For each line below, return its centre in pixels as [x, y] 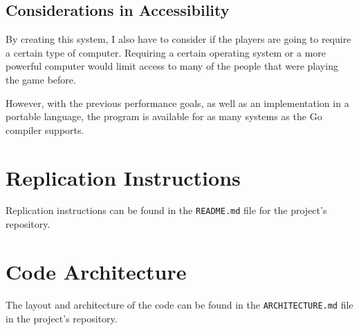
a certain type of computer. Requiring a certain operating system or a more [166, 52]
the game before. [41, 79]
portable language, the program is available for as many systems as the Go [164, 116]
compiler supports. [45, 129]
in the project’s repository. [62, 318]
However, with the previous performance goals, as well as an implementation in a [177, 103]
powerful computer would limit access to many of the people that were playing [172, 66]
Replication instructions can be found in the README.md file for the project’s [166, 210]
